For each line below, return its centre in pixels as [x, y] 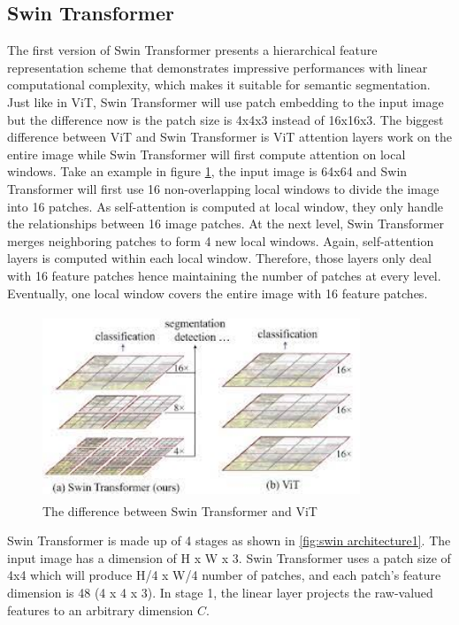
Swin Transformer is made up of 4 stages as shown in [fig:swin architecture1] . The [229, 540]
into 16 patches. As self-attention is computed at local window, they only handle [226, 206]
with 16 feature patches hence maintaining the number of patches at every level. [224, 275]
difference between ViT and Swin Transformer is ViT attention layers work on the [229, 137]
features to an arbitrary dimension [100, 610]
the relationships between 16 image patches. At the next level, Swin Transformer [226, 224]
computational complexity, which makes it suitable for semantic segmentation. [219, 85]
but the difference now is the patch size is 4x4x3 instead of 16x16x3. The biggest [226, 119]
